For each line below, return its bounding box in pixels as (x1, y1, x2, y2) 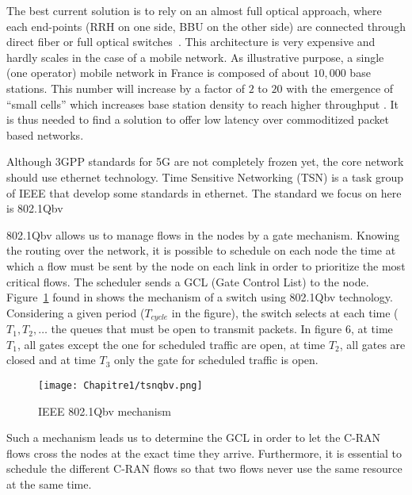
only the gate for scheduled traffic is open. (114, 351, 319, 368)
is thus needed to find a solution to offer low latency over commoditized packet (6, 111, 389, 128)
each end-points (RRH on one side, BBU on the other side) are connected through (6, 17, 406, 34)
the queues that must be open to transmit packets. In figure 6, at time (51, 320, 393, 337)
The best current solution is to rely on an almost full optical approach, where (6, 2, 382, 18)
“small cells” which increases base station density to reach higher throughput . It (6, 95, 399, 112)
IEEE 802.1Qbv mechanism (38, 402, 171, 419)
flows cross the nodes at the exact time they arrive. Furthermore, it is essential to (6, 444, 402, 461)
